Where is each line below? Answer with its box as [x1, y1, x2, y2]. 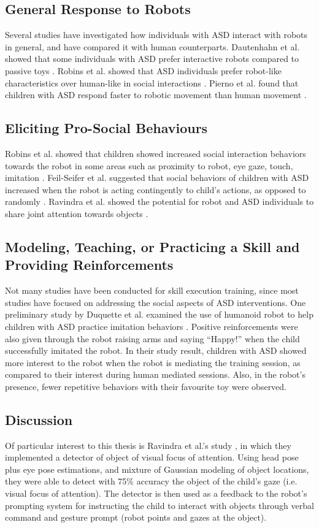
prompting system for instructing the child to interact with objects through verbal [5, 499, 314, 511]
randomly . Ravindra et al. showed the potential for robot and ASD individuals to [5, 195, 314, 208]
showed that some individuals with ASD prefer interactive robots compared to [5, 52, 299, 65]
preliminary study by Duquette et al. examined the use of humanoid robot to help [5, 308, 313, 321]
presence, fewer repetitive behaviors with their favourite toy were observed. [5, 380, 287, 392]
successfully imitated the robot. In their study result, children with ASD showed [5, 344, 307, 357]
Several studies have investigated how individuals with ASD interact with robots [5, 28, 308, 41]
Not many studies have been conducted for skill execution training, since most [5, 284, 299, 297]
